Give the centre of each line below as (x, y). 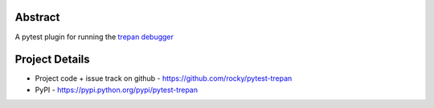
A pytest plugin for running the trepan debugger (94, 37)
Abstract (37, 17)
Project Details (52, 60)
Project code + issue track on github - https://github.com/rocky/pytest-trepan (164, 78)
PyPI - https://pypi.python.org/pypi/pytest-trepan (117, 90)
